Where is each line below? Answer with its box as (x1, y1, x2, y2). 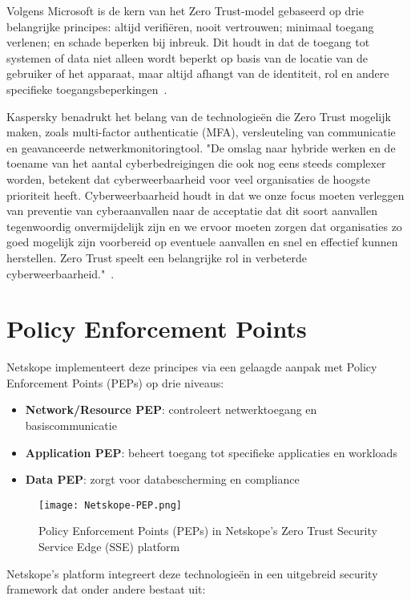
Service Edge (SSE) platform (38, 538, 180, 555)
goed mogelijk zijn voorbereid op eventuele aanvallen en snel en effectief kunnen (6, 233, 398, 250)
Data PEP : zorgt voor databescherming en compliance (25, 471, 300, 488)
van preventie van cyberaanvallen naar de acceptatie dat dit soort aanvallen (6, 202, 378, 219)
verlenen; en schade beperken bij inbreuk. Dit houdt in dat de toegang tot (6, 34, 370, 51)
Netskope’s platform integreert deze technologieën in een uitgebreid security (6, 565, 378, 582)
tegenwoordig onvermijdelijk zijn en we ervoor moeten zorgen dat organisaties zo (6, 217, 402, 234)
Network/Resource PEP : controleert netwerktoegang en (25, 401, 317, 418)
